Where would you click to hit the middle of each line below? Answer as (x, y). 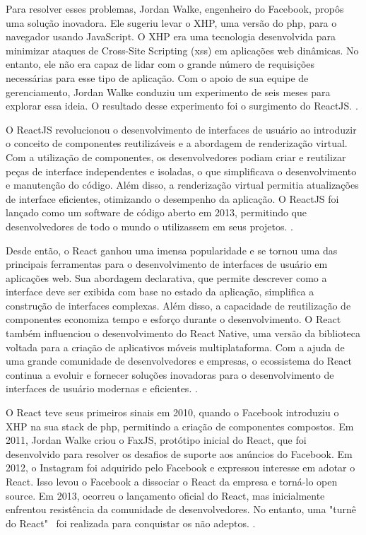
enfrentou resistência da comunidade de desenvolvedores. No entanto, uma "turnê (181, 509)
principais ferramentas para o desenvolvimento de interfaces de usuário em (167, 264)
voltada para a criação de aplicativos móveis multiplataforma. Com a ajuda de (175, 347)
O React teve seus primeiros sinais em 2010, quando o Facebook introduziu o (172, 412)
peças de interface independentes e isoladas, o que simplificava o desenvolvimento (181, 171)
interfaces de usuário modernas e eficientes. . (102, 388)
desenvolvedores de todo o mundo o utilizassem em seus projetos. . (149, 226)
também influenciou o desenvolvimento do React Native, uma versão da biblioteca (183, 333)
